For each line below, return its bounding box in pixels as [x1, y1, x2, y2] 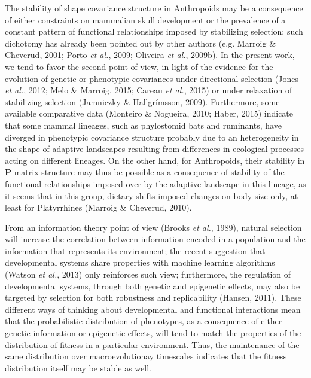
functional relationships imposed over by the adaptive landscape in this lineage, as [5, 177, 306, 190]
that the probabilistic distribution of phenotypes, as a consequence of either [5, 315, 282, 327]
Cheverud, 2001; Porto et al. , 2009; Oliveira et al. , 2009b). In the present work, [5, 48, 295, 61]
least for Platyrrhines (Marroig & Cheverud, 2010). [5, 201, 192, 214]
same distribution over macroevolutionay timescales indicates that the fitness [5, 350, 287, 362]
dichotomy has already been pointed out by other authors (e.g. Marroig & [5, 36, 276, 49]
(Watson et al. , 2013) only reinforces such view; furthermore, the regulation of [5, 268, 291, 281]
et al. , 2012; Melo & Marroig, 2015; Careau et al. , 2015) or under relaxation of [5, 84, 292, 96]
